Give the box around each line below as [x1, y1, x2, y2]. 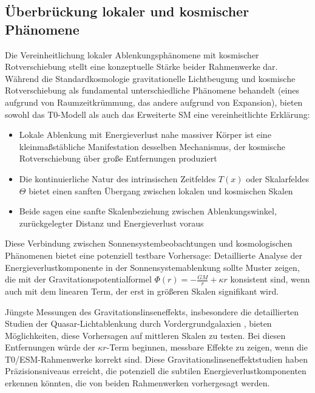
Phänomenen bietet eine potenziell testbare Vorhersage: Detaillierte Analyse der [5, 248, 303, 261]
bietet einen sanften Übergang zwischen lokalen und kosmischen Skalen [29, 184, 293, 197]
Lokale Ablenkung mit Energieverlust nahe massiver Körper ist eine [19, 128, 271, 141]
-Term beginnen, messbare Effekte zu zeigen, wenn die [106, 341, 308, 354]
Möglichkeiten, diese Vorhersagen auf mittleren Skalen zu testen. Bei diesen [5, 329, 286, 341]
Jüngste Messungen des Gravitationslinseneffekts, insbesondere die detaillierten [5, 305, 299, 318]
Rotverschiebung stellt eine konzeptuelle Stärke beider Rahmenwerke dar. [5, 60, 278, 73]
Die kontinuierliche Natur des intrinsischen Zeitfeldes [19, 172, 216, 185]
